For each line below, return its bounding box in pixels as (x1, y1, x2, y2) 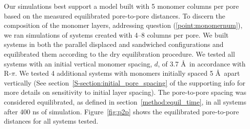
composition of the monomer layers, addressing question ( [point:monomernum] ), (4, 20, 243, 30)
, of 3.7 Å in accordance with (158, 58, 246, 68)
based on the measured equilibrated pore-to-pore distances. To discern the (4, 10, 226, 21)
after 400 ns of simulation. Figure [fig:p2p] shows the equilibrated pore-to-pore (4, 106, 239, 116)
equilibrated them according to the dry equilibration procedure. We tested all (4, 48, 235, 59)
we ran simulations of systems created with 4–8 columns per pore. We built (4, 29, 229, 40)
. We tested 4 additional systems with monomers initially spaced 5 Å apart (15, 68, 240, 78)
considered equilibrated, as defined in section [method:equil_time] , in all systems (4, 96, 247, 107)
